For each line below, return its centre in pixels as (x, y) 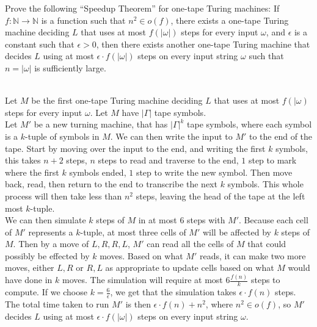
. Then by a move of (51, 244)
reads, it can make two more (253, 255)
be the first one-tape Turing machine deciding (117, 100)
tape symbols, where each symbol (250, 124)
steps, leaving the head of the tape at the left (220, 196)
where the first (32, 172)
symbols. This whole (265, 184)
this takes (23, 160)
